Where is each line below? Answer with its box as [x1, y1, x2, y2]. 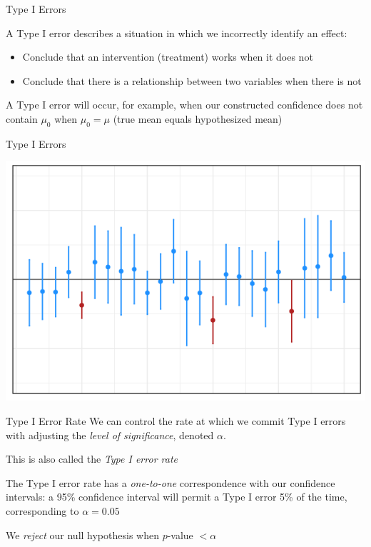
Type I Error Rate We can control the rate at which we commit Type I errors [6, 413, 346, 428]
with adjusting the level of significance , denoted [6, 427, 214, 442]
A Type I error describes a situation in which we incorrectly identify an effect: [6, 25, 347, 40]
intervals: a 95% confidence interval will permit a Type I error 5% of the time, [6, 489, 347, 504]
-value [167, 527, 193, 542]
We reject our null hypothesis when [6, 527, 159, 542]
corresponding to [6, 503, 79, 518]
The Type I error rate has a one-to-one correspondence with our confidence [6, 475, 335, 490]
